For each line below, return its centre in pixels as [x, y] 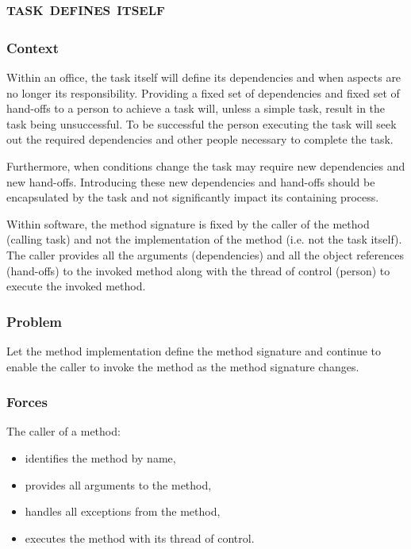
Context [33, 47]
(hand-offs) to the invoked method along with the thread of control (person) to [198, 270]
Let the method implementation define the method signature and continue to [194, 350]
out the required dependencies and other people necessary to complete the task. [200, 139]
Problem [34, 321]
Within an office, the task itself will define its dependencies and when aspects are [204, 77]
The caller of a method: [63, 431]
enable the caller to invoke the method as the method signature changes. [183, 366]
